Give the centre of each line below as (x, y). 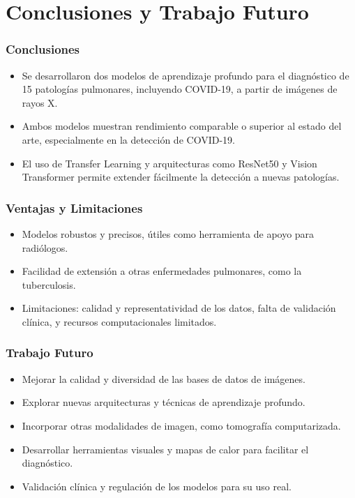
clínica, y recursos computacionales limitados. (119, 321)
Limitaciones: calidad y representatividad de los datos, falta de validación (179, 308)
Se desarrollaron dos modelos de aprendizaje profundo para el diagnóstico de (186, 75)
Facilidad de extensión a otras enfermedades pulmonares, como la (162, 271)
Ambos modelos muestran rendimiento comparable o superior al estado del (182, 126)
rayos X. (40, 102)
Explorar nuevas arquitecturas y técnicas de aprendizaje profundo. (164, 402)
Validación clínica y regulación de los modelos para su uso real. (157, 486)
